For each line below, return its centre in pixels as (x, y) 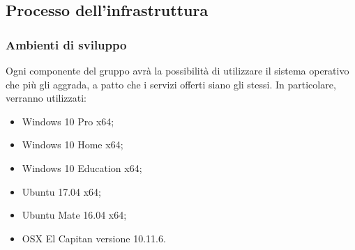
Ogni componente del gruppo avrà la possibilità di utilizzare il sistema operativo (177, 70)
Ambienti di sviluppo (66, 44)
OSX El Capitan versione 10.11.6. (94, 238)
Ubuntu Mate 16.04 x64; (74, 215)
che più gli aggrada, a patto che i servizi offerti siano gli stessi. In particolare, (171, 84)
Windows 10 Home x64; (73, 144)
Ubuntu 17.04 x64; (61, 191)
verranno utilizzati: (46, 98)
